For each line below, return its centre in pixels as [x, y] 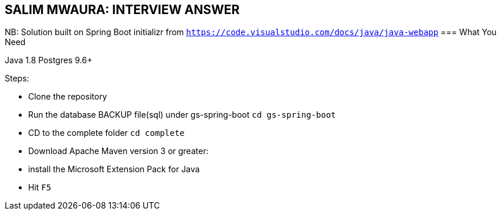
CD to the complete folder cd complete [106, 133]
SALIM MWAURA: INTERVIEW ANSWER [122, 10]
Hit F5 [40, 187]
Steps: [17, 79]
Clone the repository [68, 97]
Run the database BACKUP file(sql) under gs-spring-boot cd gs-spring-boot [182, 115]
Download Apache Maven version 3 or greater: [119, 151]
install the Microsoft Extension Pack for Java [114, 169]
